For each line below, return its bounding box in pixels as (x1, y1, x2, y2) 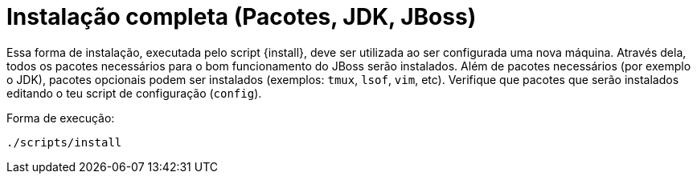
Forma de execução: (6, 110, 115, 125)
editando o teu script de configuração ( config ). (6, 86, 262, 100)
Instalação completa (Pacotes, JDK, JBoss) (6, 3, 477, 30)
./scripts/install (6, 135, 122, 149)
